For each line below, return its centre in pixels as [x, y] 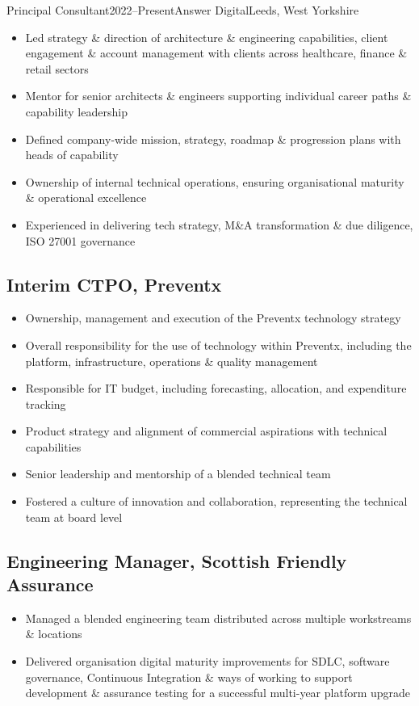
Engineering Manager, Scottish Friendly [177, 560]
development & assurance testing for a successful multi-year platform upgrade [218, 693]
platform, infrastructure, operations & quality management [172, 361]
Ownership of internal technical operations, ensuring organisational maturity [215, 181]
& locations [54, 634]
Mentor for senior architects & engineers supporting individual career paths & [218, 96]
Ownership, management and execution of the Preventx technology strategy [213, 318]
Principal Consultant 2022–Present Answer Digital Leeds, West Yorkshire [183, 10]
